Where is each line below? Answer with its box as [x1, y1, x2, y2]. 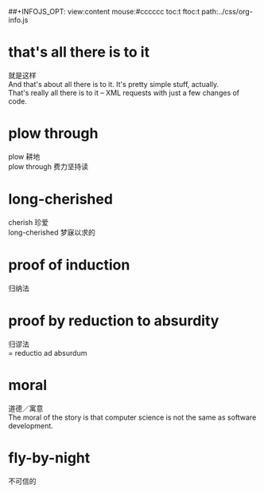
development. [8, 420, 53, 430]
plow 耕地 [8, 152, 41, 161]
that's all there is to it [8, 43, 149, 61]
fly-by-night [8, 448, 91, 467]
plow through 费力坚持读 [8, 161, 89, 171]
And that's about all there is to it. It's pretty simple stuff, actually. [8, 79, 219, 89]
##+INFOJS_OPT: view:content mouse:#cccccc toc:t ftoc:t [8, 7, 200, 16]
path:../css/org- [201, 7, 253, 16]
